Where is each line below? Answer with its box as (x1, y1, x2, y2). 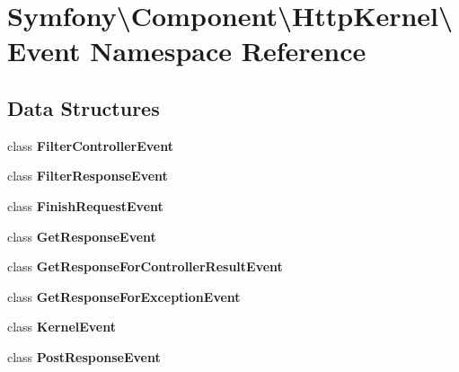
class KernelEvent (7, 317, 116, 336)
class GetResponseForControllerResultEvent (7, 257, 283, 276)
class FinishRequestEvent (7, 196, 163, 215)
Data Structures (7, 93, 160, 121)
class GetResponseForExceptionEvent (7, 287, 241, 306)
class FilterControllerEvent (7, 136, 173, 155)
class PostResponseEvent (7, 347, 161, 366)
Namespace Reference (90, 32, 366, 69)
